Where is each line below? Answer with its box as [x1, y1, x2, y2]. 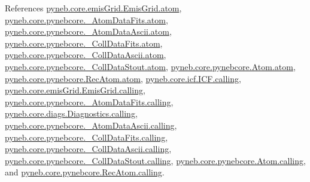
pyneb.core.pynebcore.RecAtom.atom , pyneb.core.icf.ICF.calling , [5, 72, 241, 84]
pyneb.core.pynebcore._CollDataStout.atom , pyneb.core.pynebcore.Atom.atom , [5, 60, 296, 72]
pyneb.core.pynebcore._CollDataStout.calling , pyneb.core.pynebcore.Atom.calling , [5, 154, 306, 166]
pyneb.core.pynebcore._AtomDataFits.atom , [5, 13, 168, 26]
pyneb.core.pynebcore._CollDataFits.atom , [5, 37, 163, 49]
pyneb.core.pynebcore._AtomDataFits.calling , [5, 95, 174, 108]
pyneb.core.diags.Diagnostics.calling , [5, 107, 138, 120]
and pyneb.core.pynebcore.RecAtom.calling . [5, 166, 165, 178]
